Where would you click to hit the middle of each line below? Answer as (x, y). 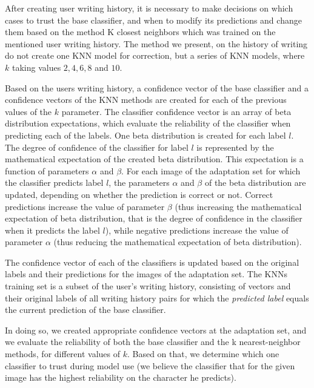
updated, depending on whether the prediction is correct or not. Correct (139, 194)
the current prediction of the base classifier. (85, 310)
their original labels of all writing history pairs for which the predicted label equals (157, 298)
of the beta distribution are (255, 182)
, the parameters (139, 182)
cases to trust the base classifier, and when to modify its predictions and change (153, 20)
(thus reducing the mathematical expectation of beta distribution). (178, 242)
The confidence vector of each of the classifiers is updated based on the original (152, 262)
